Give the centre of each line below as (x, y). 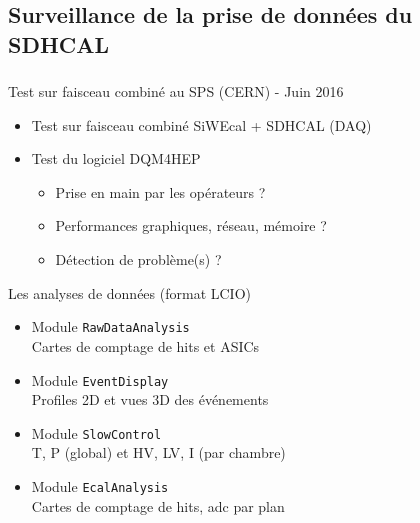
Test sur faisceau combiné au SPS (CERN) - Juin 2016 (176, 91)
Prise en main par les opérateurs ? (160, 191)
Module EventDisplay (100, 379)
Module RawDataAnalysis (110, 326)
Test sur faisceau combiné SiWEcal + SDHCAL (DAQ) (201, 124)
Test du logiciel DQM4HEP (116, 158)
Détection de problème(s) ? (138, 259)
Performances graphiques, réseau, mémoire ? (191, 225)
